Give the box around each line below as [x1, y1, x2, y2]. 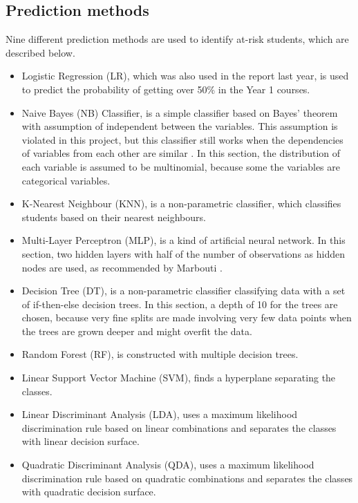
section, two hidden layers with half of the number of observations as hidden [21, 246, 345, 260]
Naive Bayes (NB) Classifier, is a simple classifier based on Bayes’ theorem [21, 105, 338, 120]
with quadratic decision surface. [21, 484, 156, 499]
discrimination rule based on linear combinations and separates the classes [21, 420, 337, 435]
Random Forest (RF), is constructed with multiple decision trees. [21, 347, 299, 361]
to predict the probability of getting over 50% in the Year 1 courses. [21, 82, 310, 96]
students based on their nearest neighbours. [21, 209, 206, 224]
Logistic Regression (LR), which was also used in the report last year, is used [21, 68, 349, 83]
